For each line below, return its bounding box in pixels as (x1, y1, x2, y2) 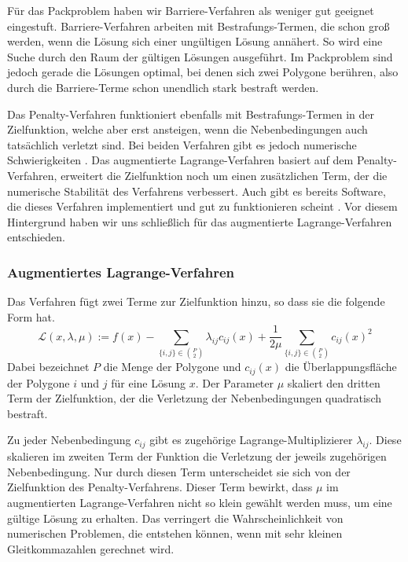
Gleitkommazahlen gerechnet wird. (7, 540, 175, 556)
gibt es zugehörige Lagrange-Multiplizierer (149, 432, 353, 448)
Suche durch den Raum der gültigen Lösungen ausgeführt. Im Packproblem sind (7, 48, 393, 64)
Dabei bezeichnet (7, 358, 90, 375)
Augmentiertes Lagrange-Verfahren (7, 262, 235, 281)
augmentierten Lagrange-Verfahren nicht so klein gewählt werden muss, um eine (7, 494, 392, 510)
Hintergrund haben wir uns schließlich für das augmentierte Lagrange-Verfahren (7, 213, 392, 230)
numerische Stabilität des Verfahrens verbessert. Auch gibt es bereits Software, (7, 182, 386, 199)
